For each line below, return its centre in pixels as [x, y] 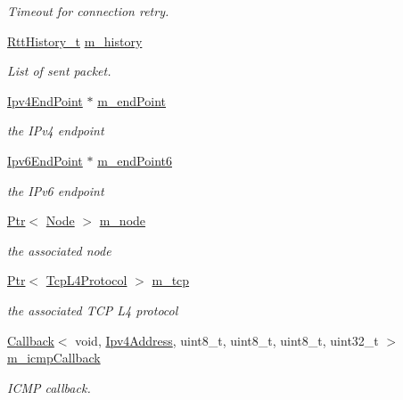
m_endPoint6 [135, 160]
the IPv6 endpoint [56, 190]
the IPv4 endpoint [56, 131]
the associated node [59, 250]
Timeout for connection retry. [88, 11]
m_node [123, 220]
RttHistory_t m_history [75, 41]
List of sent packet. [59, 71]
